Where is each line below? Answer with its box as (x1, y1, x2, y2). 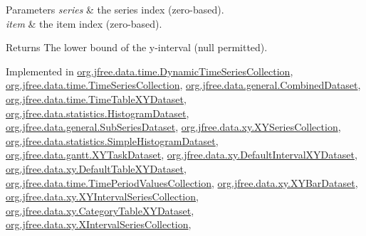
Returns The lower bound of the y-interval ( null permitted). (6, 40, 268, 55)
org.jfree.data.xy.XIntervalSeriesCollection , (6, 217, 192, 232)
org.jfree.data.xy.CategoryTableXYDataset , (6, 203, 194, 218)
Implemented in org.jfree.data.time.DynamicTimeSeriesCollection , (6, 63, 293, 78)
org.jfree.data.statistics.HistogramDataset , (6, 105, 189, 120)
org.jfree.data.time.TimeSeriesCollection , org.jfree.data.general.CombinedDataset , (6, 77, 361, 92)
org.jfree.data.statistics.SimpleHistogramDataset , (6, 133, 219, 148)
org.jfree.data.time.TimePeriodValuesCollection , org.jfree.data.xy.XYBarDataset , (6, 175, 358, 190)
